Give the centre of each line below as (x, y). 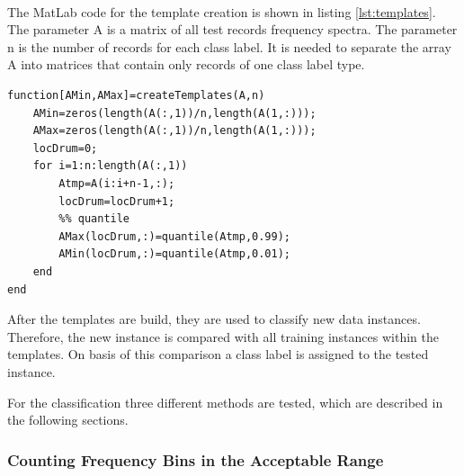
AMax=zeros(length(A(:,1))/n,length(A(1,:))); (174, 131)
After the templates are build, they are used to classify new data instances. (214, 319)
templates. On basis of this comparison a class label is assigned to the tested (218, 354)
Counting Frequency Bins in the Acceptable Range (196, 459)
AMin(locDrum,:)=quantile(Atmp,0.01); (174, 254)
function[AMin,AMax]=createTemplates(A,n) (136, 96)
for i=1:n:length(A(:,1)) (110, 166)
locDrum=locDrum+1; (117, 201)
